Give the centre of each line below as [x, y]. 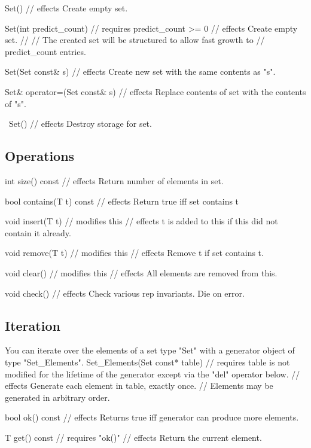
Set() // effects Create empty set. [66, 8]
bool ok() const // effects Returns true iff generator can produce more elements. [152, 417]
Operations [40, 156]
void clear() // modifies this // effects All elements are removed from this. [141, 272]
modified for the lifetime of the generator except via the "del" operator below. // [153, 374]
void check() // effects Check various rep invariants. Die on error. [125, 293]
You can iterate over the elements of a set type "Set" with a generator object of [150, 350]
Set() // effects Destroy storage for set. [80, 124]
